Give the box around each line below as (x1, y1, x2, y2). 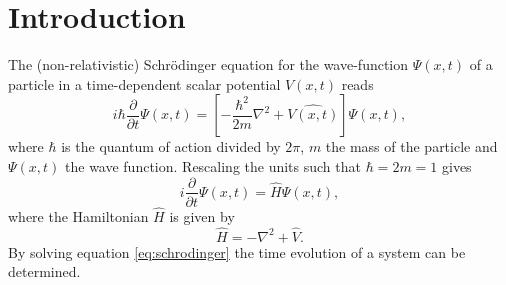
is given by (169, 205, 235, 226)
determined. (8, 261, 81, 282)
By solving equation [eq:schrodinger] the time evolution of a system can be (8, 241, 466, 262)
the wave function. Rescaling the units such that (65, 155, 361, 176)
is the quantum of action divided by (61, 136, 281, 157)
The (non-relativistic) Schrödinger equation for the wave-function (8, 54, 409, 75)
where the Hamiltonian (8, 205, 149, 226)
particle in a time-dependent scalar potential (8, 73, 281, 94)
